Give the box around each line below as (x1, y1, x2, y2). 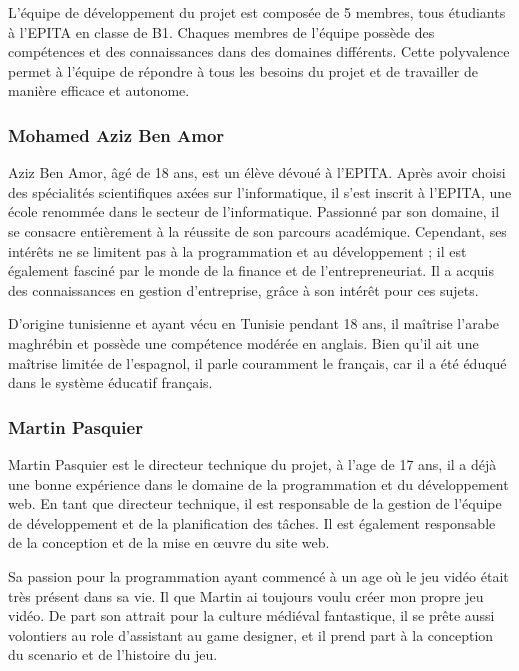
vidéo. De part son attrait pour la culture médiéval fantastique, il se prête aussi (8, 605, 495, 626)
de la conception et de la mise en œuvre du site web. (8, 532, 330, 553)
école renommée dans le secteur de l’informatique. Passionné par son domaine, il (8, 201, 500, 222)
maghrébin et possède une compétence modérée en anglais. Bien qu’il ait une (8, 332, 479, 353)
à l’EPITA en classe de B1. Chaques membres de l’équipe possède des (8, 21, 435, 42)
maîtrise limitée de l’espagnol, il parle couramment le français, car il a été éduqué (8, 352, 507, 373)
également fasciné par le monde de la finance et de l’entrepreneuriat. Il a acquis (8, 260, 494, 281)
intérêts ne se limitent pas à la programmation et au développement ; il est (8, 240, 467, 261)
